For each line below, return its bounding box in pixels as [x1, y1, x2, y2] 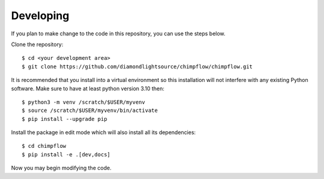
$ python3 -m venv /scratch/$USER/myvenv [22, 99, 145, 105]
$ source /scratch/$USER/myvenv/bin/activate [22, 107, 158, 114]
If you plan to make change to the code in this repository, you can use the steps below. [11, 30, 226, 37]
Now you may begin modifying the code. [11, 165, 112, 172]
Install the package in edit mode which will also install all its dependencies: [11, 129, 196, 136]
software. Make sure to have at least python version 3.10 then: [11, 84, 164, 92]
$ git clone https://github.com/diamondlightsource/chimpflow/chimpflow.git [22, 63, 253, 70]
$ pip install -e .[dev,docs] [22, 151, 111, 158]
